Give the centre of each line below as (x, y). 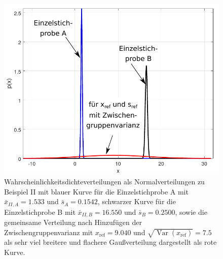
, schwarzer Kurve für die (137, 201)
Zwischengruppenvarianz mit (49, 232)
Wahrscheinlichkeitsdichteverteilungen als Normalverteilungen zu (104, 182)
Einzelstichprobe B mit (40, 212)
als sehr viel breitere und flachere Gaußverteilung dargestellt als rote (110, 242)
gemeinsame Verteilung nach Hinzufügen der (73, 222)
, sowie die (191, 212)
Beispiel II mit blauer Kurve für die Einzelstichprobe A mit (96, 191)
